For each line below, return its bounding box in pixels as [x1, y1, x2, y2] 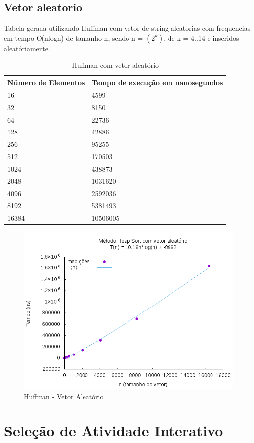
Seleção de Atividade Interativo [4, 420, 223, 440]
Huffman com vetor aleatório [72, 60, 159, 70]
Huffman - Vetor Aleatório [24, 391, 104, 401]
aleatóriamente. [4, 43, 50, 53]
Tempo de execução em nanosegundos [91, 77, 223, 87]
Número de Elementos [7, 77, 85, 87]
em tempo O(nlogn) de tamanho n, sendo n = [4, 32, 143, 43]
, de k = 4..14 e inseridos [164, 32, 239, 43]
